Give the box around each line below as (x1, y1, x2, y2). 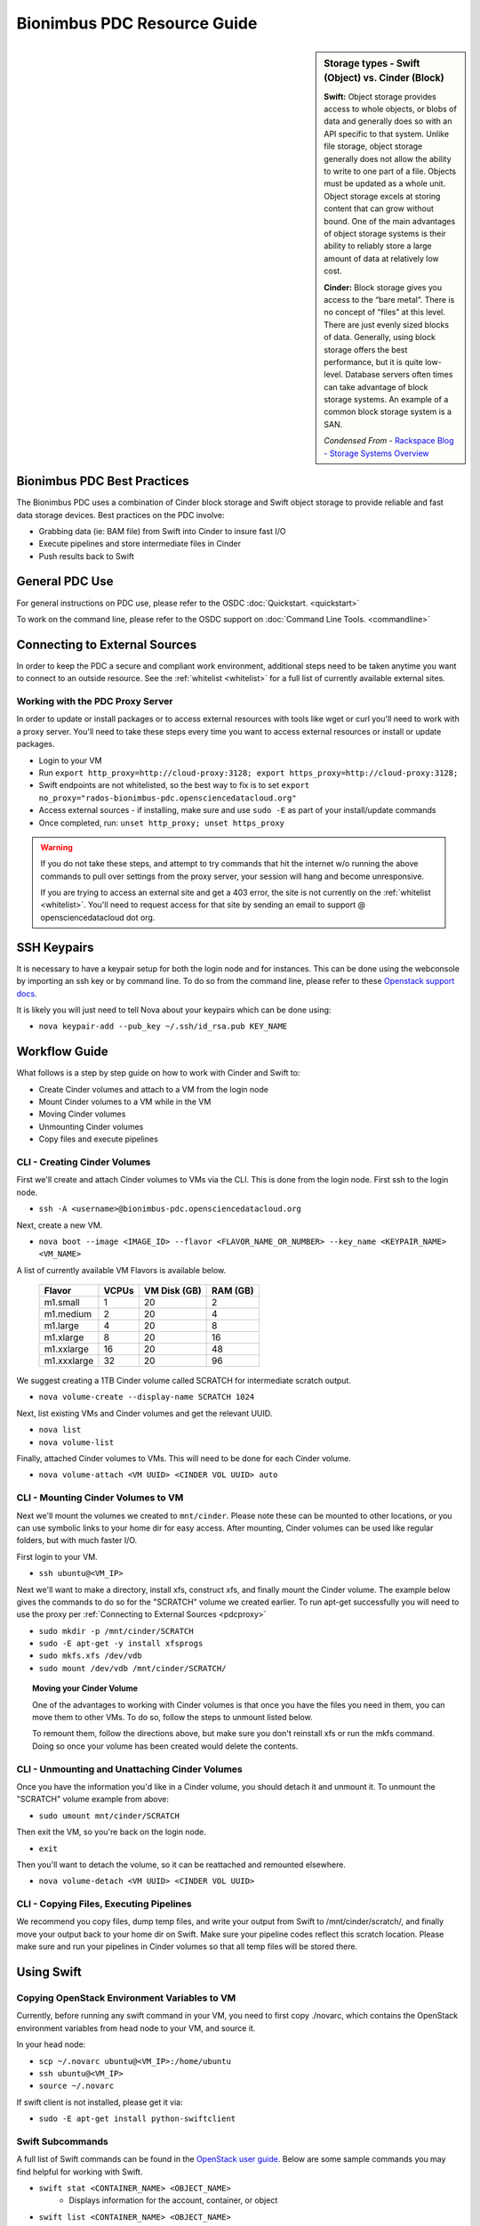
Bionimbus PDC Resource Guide (16, 13, 258, 33)
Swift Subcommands (16, 2135, 108, 2148)
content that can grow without (324, 203, 435, 214)
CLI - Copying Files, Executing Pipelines (16, 1897, 192, 1910)
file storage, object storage (324, 141, 423, 151)
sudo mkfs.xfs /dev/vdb (38, 1651, 142, 1661)
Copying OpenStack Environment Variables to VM (16, 1992, 236, 2003)
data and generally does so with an (324, 116, 452, 126)
